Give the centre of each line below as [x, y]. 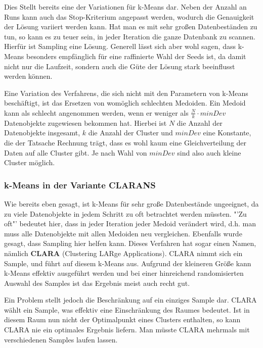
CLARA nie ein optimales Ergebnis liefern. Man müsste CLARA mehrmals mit [127, 330]
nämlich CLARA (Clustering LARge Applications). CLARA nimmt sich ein [123, 253]
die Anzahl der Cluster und [130, 133]
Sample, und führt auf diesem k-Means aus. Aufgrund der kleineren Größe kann [128, 263]
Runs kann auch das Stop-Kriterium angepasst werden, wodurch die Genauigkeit [129, 16]
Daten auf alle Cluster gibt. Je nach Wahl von [76, 152]
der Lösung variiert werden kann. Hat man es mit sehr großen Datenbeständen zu [131, 27]
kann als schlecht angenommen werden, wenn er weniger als [96, 112]
